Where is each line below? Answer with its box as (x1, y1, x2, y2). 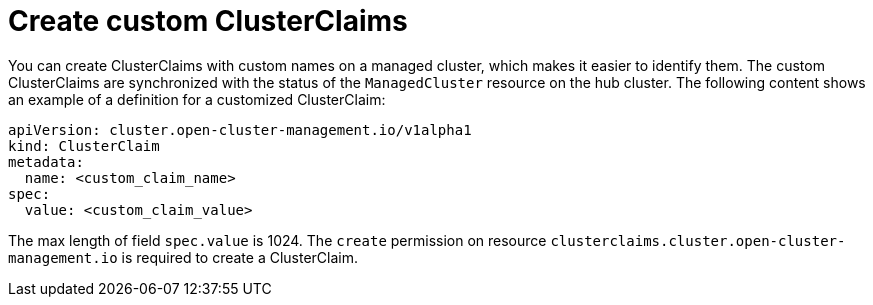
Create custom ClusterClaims (8, 4, 408, 38)
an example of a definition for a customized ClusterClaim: (8, 90, 386, 108)
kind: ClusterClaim (8, 137, 160, 154)
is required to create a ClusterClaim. (121, 248, 359, 266)
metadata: (8, 153, 84, 170)
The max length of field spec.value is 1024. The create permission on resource (8, 231, 547, 249)
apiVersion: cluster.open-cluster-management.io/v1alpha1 (8, 121, 472, 138)
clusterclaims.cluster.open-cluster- (550, 232, 846, 249)
